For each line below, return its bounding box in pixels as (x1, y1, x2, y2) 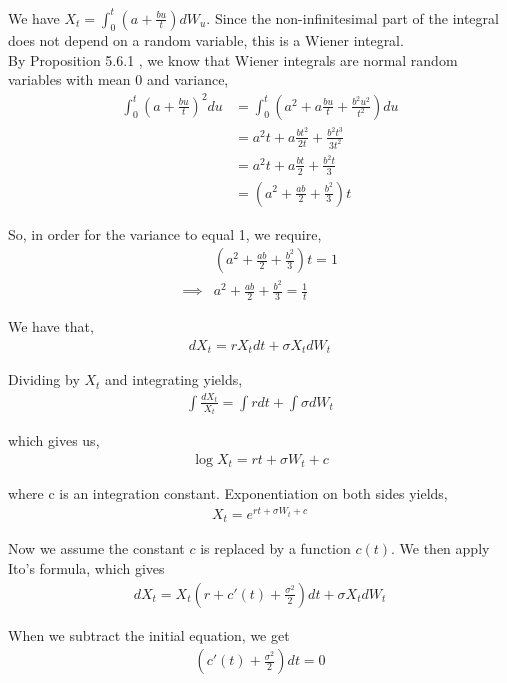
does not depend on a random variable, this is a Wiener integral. (8, 30, 404, 51)
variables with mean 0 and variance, (8, 69, 229, 90)
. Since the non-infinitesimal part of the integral (206, 7, 499, 28)
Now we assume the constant (8, 538, 185, 559)
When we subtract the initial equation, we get (8, 624, 290, 645)
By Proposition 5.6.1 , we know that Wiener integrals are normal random (8, 49, 458, 70)
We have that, (8, 316, 94, 337)
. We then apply (391, 538, 490, 559)
